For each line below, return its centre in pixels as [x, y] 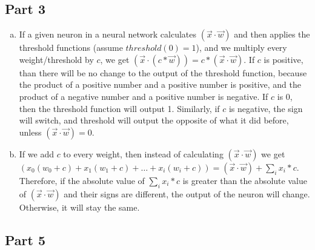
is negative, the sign [266, 108]
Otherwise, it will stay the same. [79, 207]
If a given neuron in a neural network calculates [108, 34]
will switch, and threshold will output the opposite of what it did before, [154, 120]
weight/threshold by [56, 59]
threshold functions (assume [71, 48]
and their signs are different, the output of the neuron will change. [187, 193]
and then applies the [272, 34]
